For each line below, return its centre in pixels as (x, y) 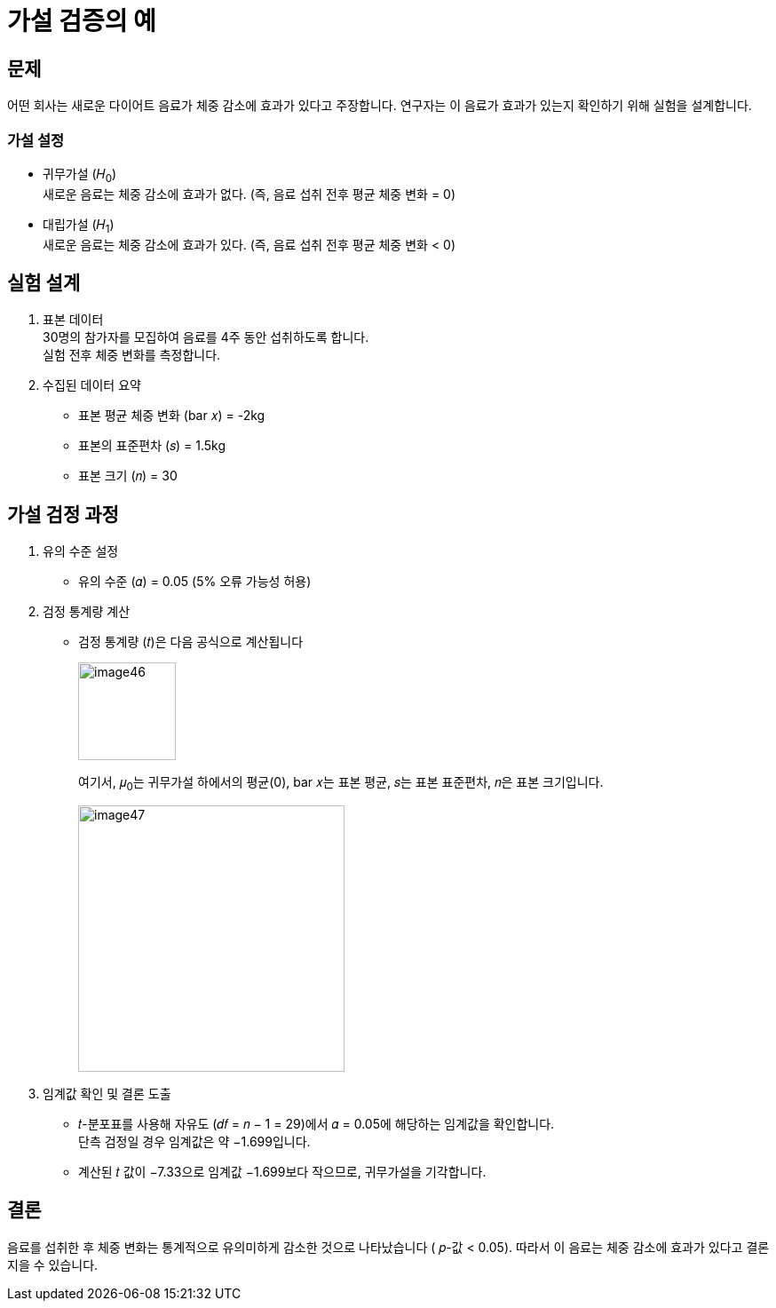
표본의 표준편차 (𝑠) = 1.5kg (152, 446)
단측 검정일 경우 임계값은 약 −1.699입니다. (194, 1142)
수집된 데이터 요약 (92, 385)
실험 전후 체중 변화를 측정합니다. (132, 355)
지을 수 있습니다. (53, 1264)
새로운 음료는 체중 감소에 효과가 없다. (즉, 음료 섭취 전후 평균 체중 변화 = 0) (249, 194)
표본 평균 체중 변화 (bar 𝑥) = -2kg (172, 416)
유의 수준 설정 (81, 551)
